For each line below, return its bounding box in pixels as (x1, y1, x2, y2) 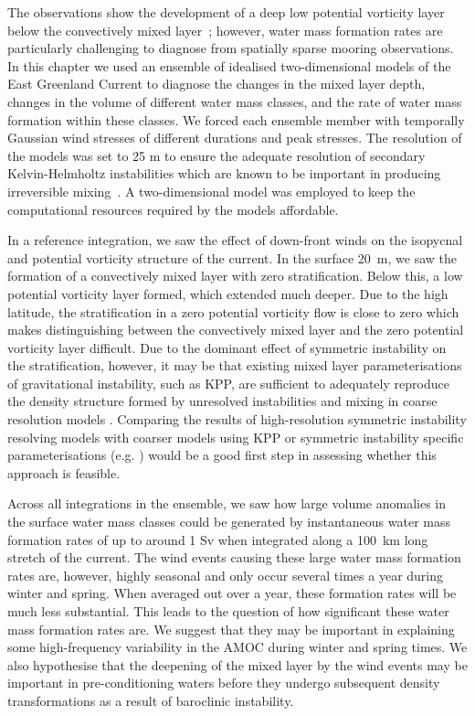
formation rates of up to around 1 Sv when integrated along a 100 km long (7, 529, 428, 549)
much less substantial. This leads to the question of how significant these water (7, 602, 449, 620)
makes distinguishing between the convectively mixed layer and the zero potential (7, 320, 464, 339)
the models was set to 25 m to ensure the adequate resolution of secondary (7, 145, 426, 165)
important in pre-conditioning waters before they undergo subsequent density (7, 673, 440, 692)
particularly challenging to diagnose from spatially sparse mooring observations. (7, 38, 454, 58)
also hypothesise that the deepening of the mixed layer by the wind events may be (7, 655, 468, 674)
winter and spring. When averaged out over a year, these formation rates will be (7, 583, 457, 603)
